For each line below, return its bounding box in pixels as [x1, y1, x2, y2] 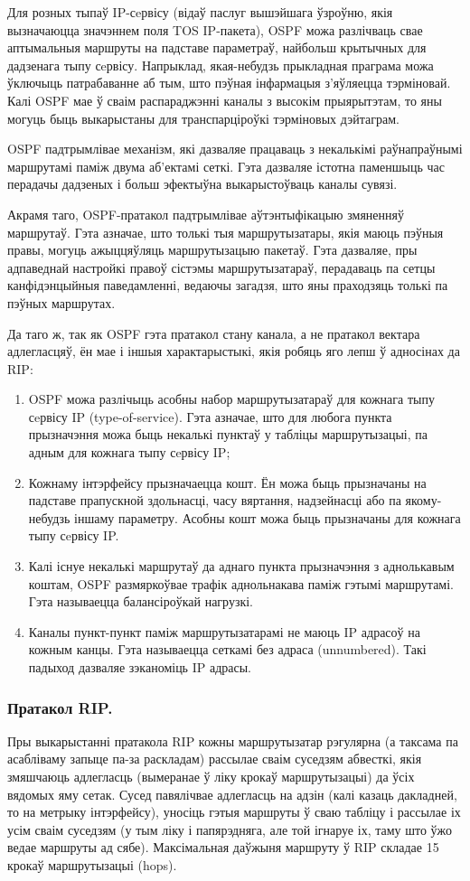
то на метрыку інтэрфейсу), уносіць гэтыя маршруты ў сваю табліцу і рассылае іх [7, 802, 461, 821]
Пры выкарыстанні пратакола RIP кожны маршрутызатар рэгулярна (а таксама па [7, 731, 458, 750]
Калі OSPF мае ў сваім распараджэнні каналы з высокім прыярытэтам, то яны [7, 90, 442, 109]
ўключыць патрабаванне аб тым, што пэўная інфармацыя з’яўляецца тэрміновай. [7, 73, 451, 92]
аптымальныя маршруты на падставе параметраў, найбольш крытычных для [7, 38, 427, 57]
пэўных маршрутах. [7, 293, 116, 312]
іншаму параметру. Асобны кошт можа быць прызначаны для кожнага [74, 508, 461, 527]
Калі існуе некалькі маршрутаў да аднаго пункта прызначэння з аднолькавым [28, 557, 455, 576]
